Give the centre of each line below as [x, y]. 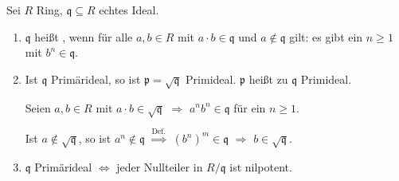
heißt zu [268, 79]
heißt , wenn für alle [84, 36]
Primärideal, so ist [96, 79]
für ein [250, 107]
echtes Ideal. [129, 10]
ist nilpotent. [261, 166]
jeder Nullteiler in [160, 166]
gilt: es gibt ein [326, 36]
